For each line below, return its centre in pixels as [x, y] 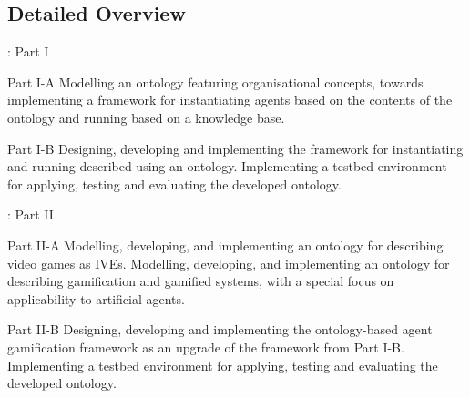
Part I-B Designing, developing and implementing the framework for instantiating [235, 148]
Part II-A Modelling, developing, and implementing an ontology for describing [225, 245]
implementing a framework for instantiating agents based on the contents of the [230, 100]
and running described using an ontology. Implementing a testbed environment [227, 166]
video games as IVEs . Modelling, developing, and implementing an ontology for [229, 263]
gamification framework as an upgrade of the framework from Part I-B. [206, 347]
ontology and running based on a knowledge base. [146, 117]
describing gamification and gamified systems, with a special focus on [201, 281]
